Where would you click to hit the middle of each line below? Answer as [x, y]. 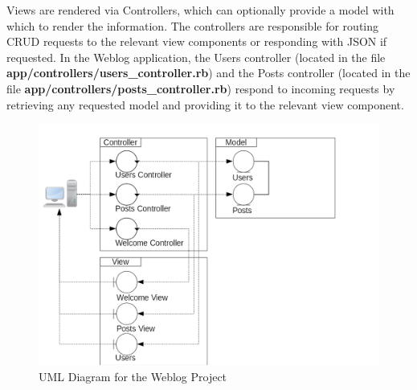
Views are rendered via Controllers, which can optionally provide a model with [200, 10]
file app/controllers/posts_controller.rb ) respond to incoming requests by [201, 88]
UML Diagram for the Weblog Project [133, 376]
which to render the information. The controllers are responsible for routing [193, 25]
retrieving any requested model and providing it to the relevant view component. [205, 104]
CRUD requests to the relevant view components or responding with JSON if [197, 41]
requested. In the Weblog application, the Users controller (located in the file [196, 57]
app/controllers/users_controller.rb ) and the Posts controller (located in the [208, 73]
